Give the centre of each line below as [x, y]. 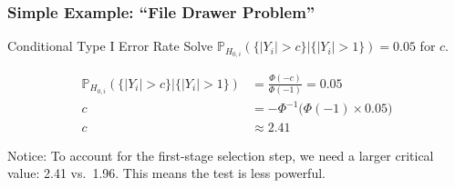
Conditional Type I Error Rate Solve [110, 46]
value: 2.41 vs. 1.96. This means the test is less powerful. [166, 173]
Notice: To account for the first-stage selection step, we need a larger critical [221, 155]
